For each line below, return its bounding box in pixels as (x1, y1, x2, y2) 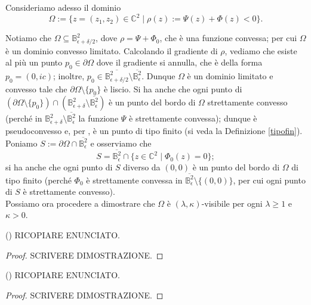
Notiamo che (5, 32, 51, 44)
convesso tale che (5, 82, 67, 95)
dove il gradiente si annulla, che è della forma (96, 56, 263, 69)
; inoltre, (53, 69, 85, 82)
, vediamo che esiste (224, 44, 297, 57)
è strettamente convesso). (23, 185, 115, 198)
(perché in (5, 112, 42, 125)
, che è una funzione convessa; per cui (159, 32, 297, 44)
